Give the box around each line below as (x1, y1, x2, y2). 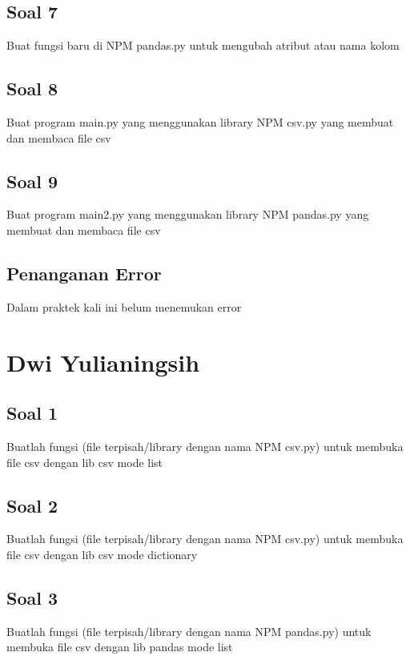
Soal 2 (6, 493, 58, 517)
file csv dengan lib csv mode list (6, 453, 163, 470)
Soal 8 (6, 76, 58, 101)
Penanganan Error (6, 260, 162, 285)
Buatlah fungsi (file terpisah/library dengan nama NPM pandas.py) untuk (6, 622, 372, 639)
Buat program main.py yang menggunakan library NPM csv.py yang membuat (6, 114, 394, 130)
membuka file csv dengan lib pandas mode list (6, 638, 233, 655)
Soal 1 (6, 400, 58, 425)
